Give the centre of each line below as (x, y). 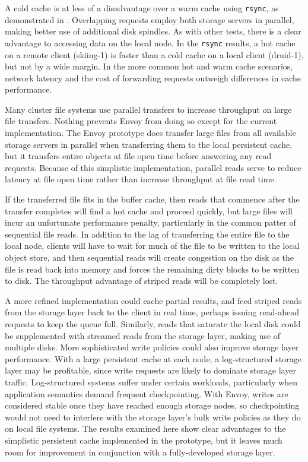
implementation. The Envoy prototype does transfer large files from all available (150, 133)
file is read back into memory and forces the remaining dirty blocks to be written (152, 269)
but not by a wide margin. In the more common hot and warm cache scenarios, (149, 66)
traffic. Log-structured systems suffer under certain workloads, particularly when (151, 382)
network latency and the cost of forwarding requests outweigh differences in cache (153, 77)
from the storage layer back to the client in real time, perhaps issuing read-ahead (152, 312)
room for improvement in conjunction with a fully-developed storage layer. (140, 452)
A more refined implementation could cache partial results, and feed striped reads (153, 300)
